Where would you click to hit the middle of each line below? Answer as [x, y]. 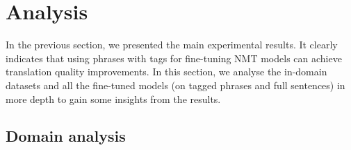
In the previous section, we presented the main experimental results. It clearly [172, 45]
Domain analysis [66, 136]
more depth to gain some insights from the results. [113, 99]
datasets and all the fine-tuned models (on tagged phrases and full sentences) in [175, 85]
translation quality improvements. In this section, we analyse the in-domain [166, 72]
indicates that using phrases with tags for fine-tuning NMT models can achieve [174, 58]
